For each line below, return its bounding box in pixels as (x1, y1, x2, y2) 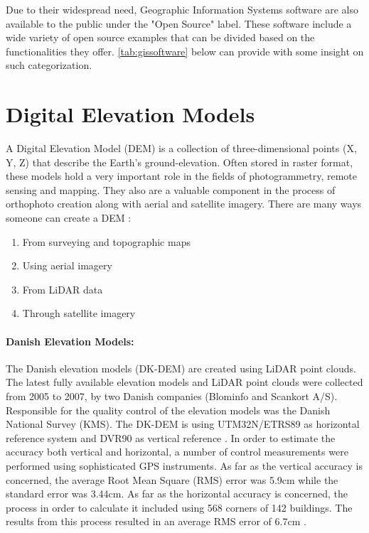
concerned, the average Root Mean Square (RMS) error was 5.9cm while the (6, 472, 338, 487)
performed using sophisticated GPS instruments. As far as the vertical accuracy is (6, 458, 363, 473)
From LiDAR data (22, 281, 103, 296)
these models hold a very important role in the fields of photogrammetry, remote (6, 168, 357, 183)
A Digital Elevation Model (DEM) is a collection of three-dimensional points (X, (6, 141, 357, 156)
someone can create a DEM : (6, 210, 132, 225)
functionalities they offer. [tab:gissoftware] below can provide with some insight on (6, 43, 364, 58)
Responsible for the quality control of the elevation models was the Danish (6, 402, 331, 417)
